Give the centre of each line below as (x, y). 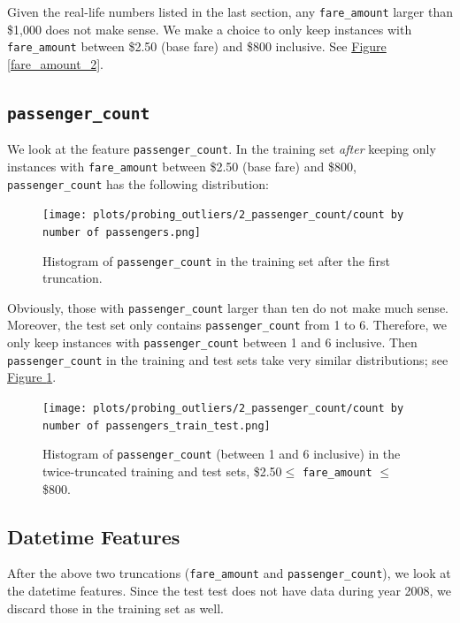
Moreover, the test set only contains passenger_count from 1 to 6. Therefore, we (227, 325)
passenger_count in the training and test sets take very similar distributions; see (228, 359)
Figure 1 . (32, 377)
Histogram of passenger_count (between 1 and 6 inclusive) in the (222, 454)
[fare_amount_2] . (55, 63)
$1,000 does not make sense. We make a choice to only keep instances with (210, 29)
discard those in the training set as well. (115, 608)
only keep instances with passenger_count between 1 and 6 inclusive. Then (212, 342)
